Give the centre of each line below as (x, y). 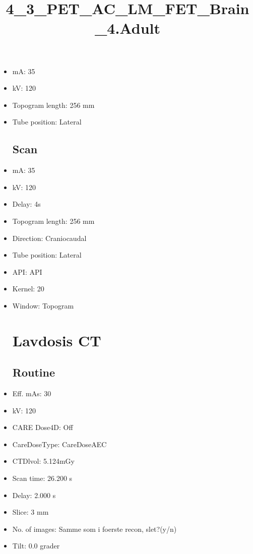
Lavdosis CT (57, 340)
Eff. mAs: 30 (32, 393)
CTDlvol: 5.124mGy (43, 461)
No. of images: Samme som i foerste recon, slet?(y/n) (94, 529)
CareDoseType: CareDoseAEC (59, 444)
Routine (34, 372)
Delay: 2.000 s (34, 495)
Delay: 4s (26, 204)
